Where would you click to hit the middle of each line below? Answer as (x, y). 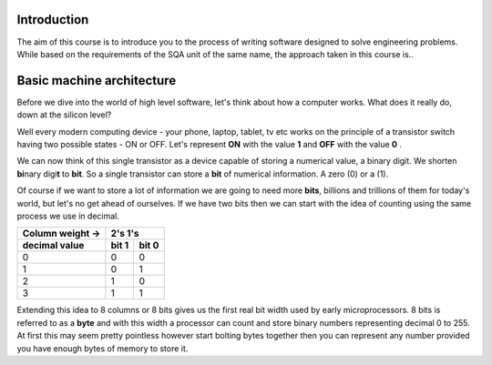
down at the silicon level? (64, 115)
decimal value (53, 246)
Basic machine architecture (97, 81)
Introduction (53, 20)
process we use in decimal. (68, 216)
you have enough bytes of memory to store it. (102, 348)
